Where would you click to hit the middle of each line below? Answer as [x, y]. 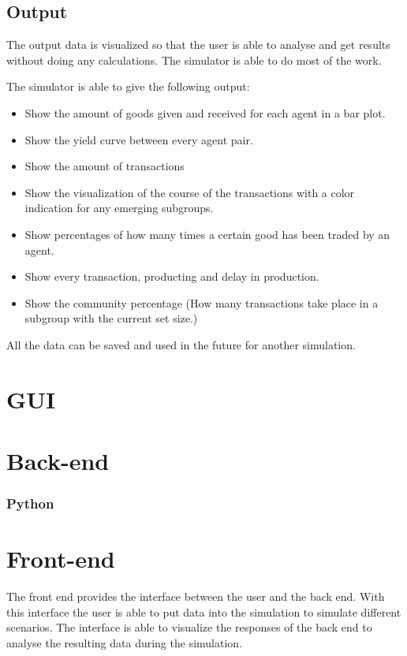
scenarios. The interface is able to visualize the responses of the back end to [189, 627]
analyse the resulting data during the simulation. [125, 643]
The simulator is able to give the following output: [128, 86]
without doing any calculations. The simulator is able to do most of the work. [194, 60]
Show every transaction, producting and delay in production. [172, 276]
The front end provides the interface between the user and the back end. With [196, 596]
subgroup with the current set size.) [111, 318]
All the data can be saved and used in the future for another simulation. [181, 344]
